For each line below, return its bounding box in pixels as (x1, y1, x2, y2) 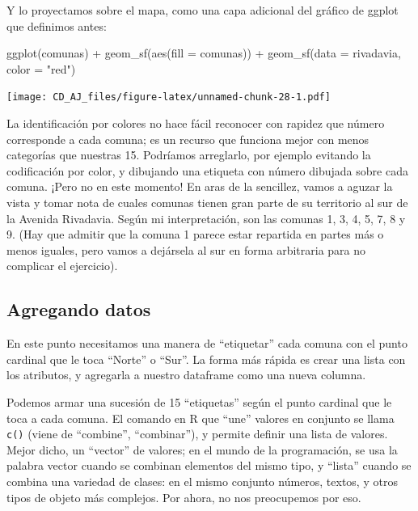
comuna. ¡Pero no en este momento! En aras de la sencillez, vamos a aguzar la (6, 178, 393, 195)
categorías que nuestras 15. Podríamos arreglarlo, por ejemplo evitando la (6, 146, 371, 163)
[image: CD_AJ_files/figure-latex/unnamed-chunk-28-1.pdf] (6, 91, 331, 103)
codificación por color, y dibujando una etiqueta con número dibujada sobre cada (6, 162, 408, 179)
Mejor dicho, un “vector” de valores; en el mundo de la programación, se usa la (6, 441, 398, 458)
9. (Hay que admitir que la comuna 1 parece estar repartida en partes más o (6, 226, 384, 243)
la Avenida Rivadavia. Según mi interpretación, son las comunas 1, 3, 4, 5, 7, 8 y (6, 209, 406, 226)
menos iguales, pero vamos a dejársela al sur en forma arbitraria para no (6, 241, 366, 258)
